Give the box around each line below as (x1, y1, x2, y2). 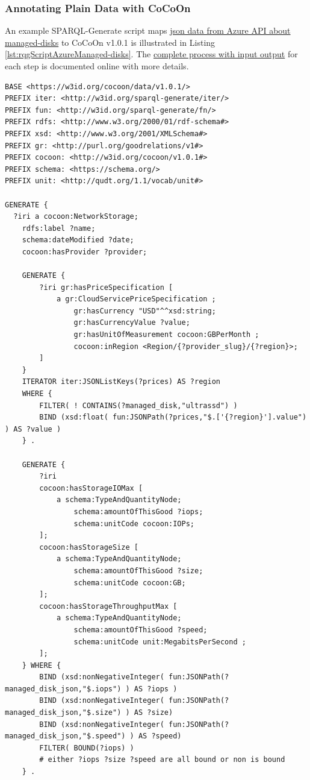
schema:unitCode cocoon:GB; (73, 578, 186, 587)
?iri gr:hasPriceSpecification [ (39, 283, 173, 292)
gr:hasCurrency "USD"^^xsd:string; (73, 306, 216, 315)
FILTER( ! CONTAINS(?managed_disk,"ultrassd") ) (39, 401, 238, 410)
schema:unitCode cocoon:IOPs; (73, 519, 194, 528)
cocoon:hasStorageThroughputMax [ (39, 602, 178, 611)
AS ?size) (134, 708, 173, 717)
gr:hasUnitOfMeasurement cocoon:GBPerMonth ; (73, 330, 259, 339)
